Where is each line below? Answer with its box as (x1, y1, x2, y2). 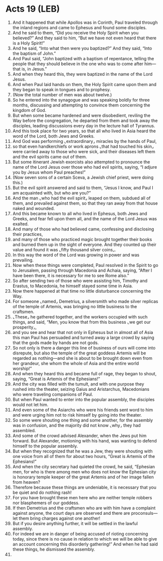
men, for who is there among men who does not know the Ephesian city (12, 469, 157, 474)
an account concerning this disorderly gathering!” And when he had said (12, 541, 158, 547)
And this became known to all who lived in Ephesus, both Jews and (12, 210, 147, 216)
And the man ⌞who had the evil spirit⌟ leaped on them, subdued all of (12, 195, 151, 201)
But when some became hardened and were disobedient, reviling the (12, 112, 151, 118)
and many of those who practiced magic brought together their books (12, 236, 152, 242)
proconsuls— (131, 510, 158, 516)
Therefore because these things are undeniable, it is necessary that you (12, 484, 157, 490)
